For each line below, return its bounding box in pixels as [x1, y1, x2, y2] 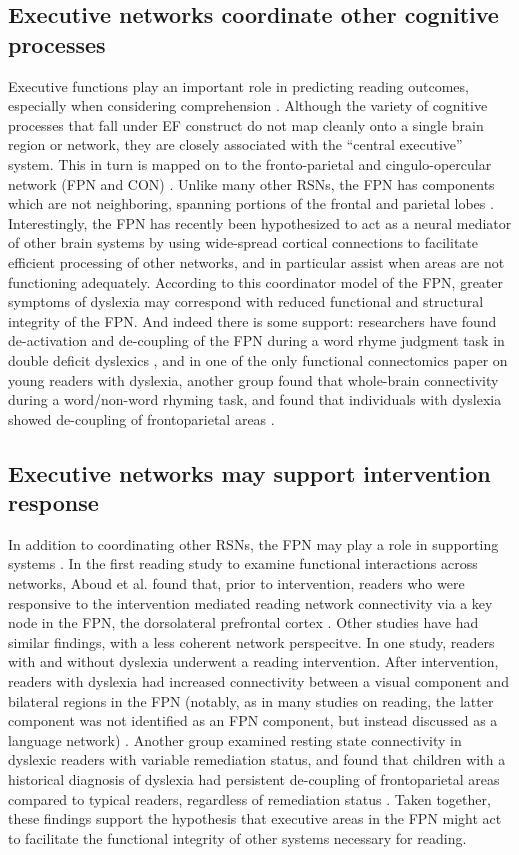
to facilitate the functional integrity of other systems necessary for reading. [8, 827, 467, 848]
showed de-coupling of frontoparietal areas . [8, 408, 275, 429]
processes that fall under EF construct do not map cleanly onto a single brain [8, 114, 484, 135]
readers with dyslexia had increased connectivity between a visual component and [8, 671, 509, 692]
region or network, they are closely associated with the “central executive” [8, 134, 463, 155]
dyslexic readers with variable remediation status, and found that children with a [8, 749, 506, 770]
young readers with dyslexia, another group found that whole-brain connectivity [8, 369, 499, 390]
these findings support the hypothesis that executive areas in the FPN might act [8, 808, 502, 829]
